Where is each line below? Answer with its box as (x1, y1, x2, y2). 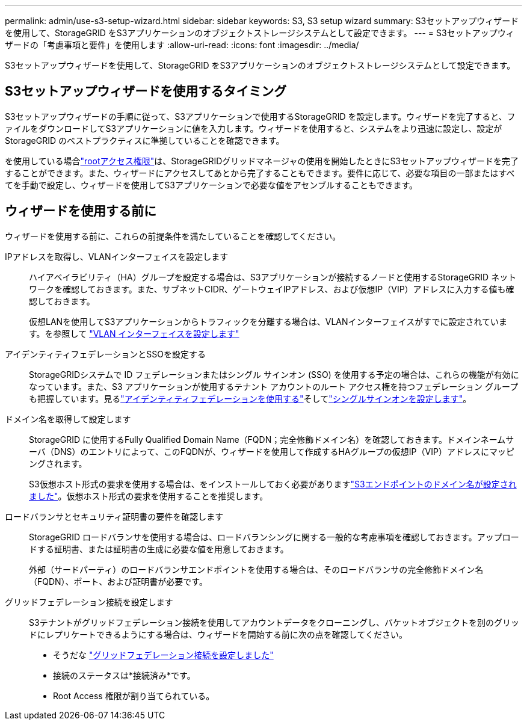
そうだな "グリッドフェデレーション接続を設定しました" (53, 649, 274, 660)
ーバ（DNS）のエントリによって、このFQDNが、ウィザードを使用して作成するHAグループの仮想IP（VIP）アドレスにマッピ (29, 446, 514, 457)
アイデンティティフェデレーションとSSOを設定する (5, 348, 206, 359)
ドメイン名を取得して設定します (5, 413, 131, 424)
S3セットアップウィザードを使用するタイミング (5, 84, 287, 99)
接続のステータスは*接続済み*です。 (53, 670, 196, 680)
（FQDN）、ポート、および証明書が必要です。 (29, 576, 208, 587)
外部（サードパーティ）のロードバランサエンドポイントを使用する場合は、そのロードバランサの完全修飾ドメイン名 (29, 564, 484, 575)
